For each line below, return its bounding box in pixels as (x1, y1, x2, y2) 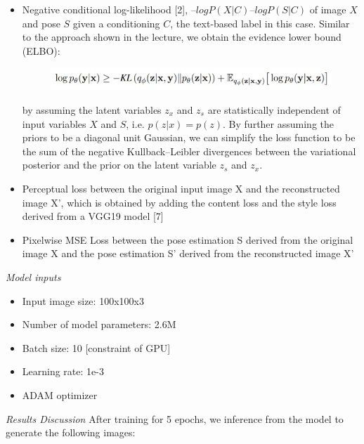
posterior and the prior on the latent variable (22, 157, 216, 172)
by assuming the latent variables (22, 103, 162, 117)
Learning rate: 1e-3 (22, 364, 104, 379)
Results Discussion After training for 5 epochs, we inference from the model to (6, 411, 344, 426)
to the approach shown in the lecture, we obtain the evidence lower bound (22, 30, 342, 44)
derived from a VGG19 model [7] (22, 209, 164, 223)
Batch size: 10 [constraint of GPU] (22, 340, 171, 355)
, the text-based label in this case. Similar (170, 15, 350, 30)
